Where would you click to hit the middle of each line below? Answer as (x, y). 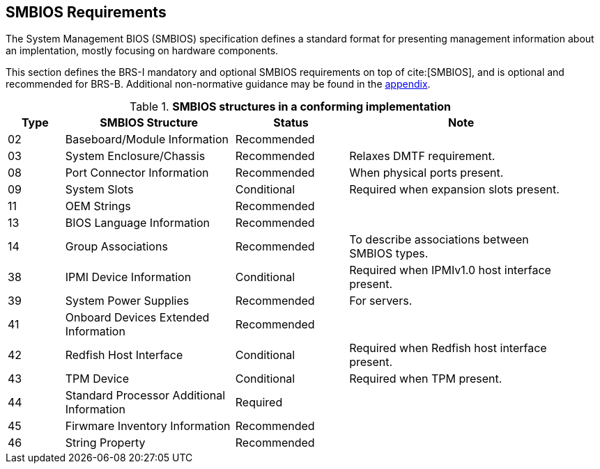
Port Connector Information (137, 173)
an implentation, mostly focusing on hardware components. (142, 51)
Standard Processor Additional (145, 396)
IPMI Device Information (128, 277)
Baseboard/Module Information (147, 140)
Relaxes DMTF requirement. (422, 156)
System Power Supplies (127, 301)
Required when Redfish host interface (448, 348)
